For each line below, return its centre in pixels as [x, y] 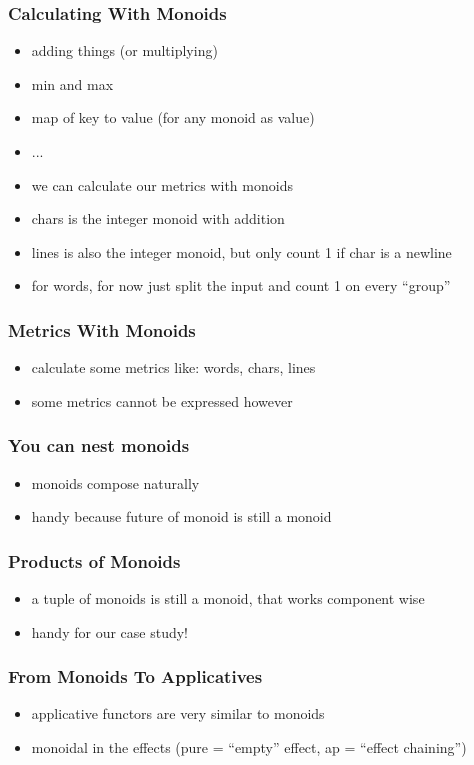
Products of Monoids [94, 560]
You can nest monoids [99, 445]
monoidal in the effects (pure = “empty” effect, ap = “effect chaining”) [249, 747]
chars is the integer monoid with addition [158, 218]
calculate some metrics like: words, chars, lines [173, 367]
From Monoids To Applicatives [135, 676]
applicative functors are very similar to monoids [178, 713]
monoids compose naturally [115, 482]
